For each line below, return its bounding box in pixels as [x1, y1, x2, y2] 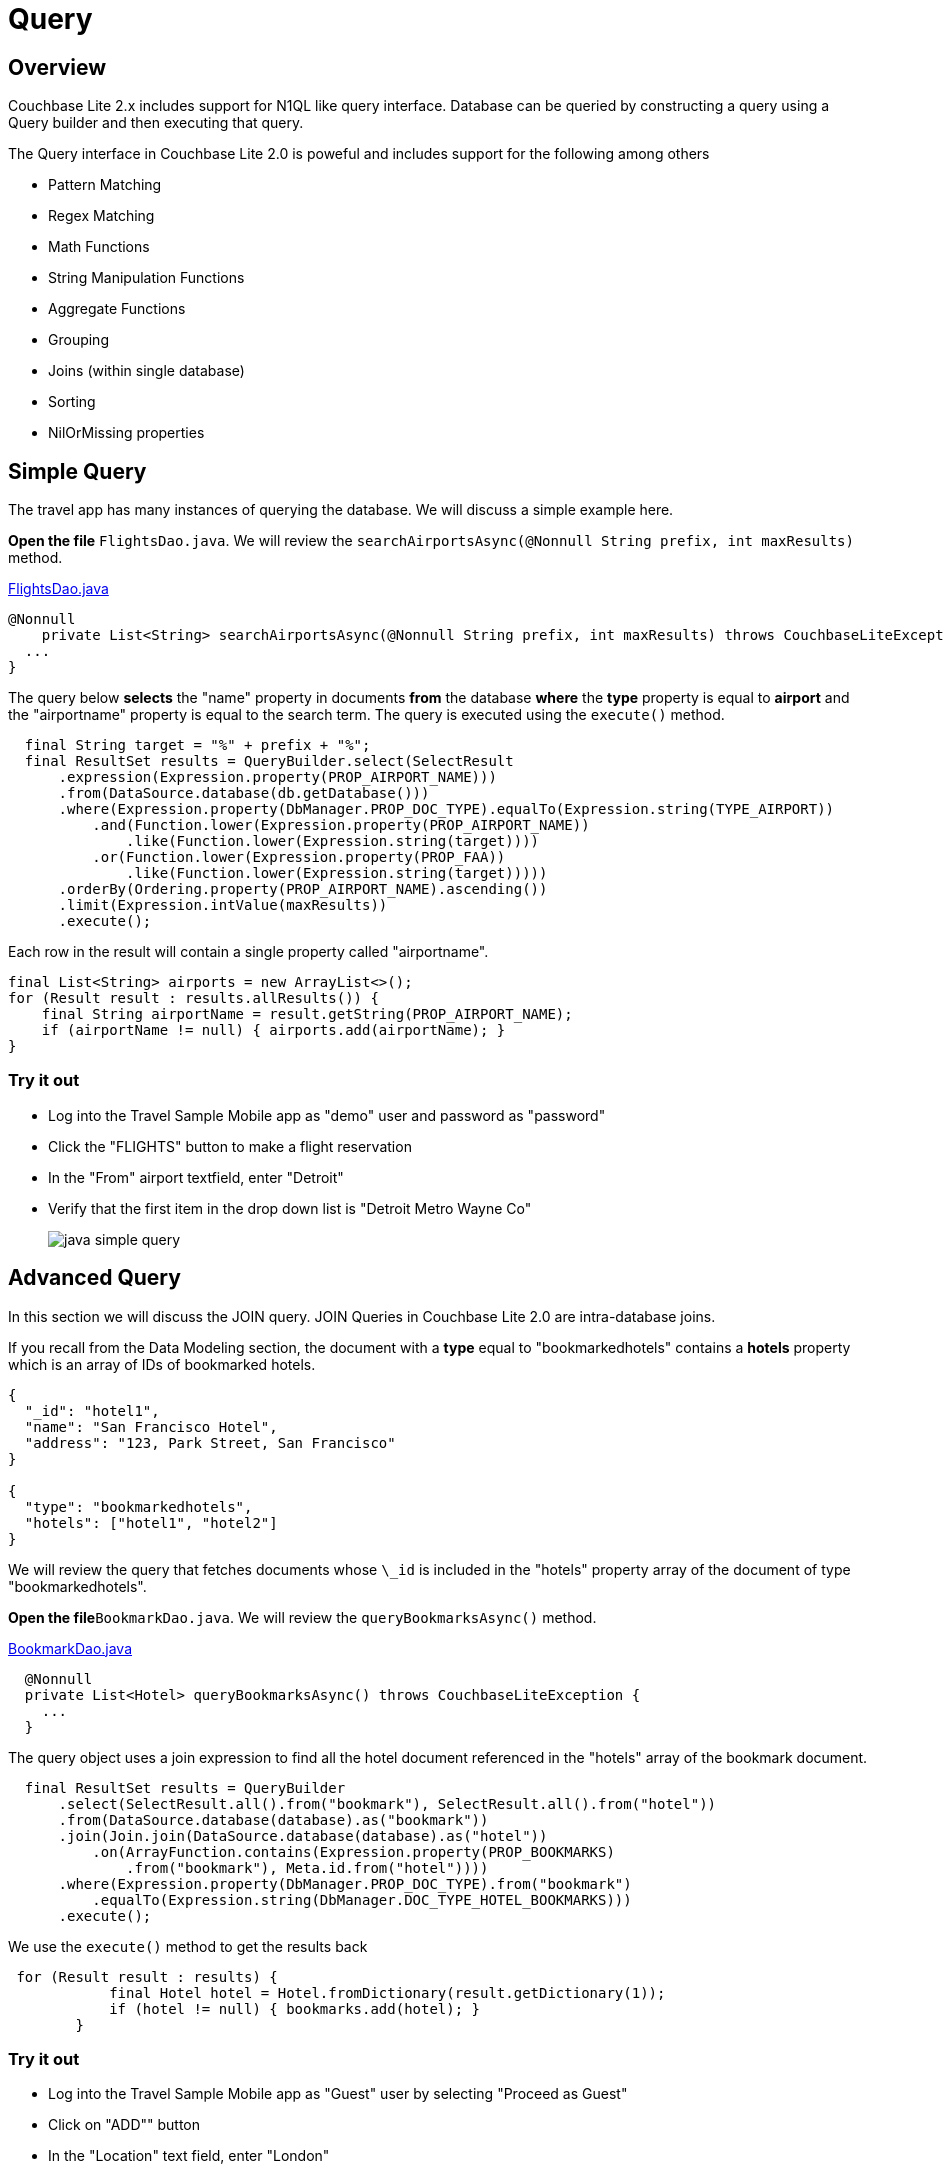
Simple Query [8, 458, 147, 484]
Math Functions [48, 238, 150, 256]
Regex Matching [48, 207, 155, 225]
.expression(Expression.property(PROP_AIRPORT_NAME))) [58, 769, 497, 786]
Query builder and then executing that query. [8, 114, 304, 132]
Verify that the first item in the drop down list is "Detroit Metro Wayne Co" [48, 1199, 532, 1217]
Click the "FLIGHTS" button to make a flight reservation [48, 1137, 412, 1155]
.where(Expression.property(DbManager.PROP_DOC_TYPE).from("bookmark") [58, 1875, 632, 1892]
